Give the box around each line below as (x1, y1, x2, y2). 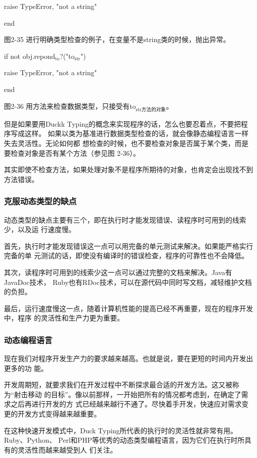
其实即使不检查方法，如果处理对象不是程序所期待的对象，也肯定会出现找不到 (4, 164, 253, 175)
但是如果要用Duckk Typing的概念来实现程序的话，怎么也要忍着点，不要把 (4, 118, 241, 129)
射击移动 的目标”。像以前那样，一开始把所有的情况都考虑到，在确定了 (14, 389, 241, 399)
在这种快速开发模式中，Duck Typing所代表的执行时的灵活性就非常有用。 (4, 425, 237, 435)
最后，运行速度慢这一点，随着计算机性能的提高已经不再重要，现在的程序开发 (4, 303, 253, 313)
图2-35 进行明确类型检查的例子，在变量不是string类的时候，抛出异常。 (4, 34, 230, 45)
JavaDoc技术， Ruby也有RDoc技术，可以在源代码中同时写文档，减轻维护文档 (4, 276, 252, 287)
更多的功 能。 (4, 363, 48, 373)
